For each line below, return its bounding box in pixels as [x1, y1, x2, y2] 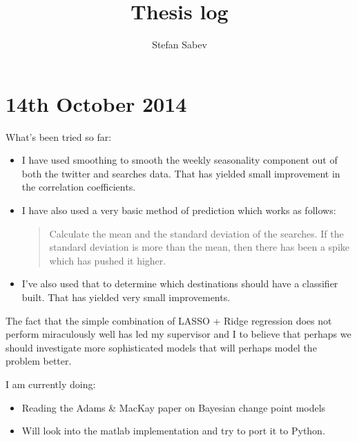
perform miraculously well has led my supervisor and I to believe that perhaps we [6, 327, 351, 341]
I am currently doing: [6, 376, 96, 391]
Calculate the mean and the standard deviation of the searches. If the [49, 226, 344, 240]
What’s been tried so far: [6, 129, 112, 144]
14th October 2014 [6, 89, 187, 117]
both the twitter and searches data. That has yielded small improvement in [21, 166, 340, 180]
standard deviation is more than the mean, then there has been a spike [49, 240, 350, 254]
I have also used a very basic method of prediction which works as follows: [21, 203, 336, 218]
